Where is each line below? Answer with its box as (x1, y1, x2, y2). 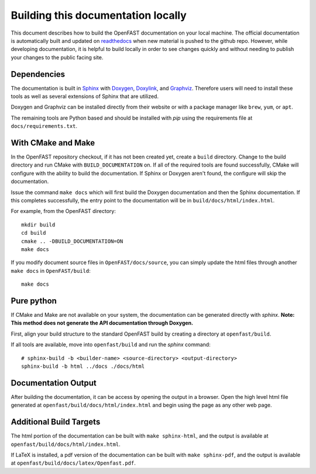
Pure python (11, 296, 57, 306)
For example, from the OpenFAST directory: (11, 208, 116, 215)
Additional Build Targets (11, 417, 101, 427)
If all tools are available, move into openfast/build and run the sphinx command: (11, 341, 211, 348)
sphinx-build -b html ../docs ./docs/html (21, 363, 145, 370)
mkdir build (21, 221, 56, 228)
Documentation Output (11, 378, 97, 388)
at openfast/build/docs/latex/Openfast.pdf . (11, 459, 136, 466)
